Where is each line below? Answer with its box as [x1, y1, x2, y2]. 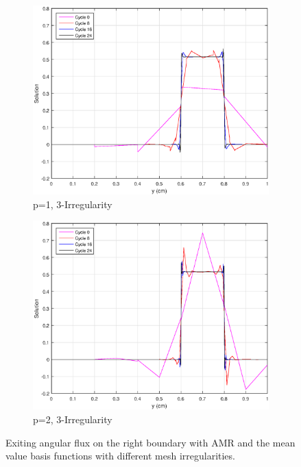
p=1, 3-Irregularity [33, 197, 112, 211]
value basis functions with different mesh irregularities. [5, 449, 235, 463]
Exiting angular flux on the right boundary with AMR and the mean [5, 435, 296, 449]
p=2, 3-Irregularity [33, 412, 112, 427]
